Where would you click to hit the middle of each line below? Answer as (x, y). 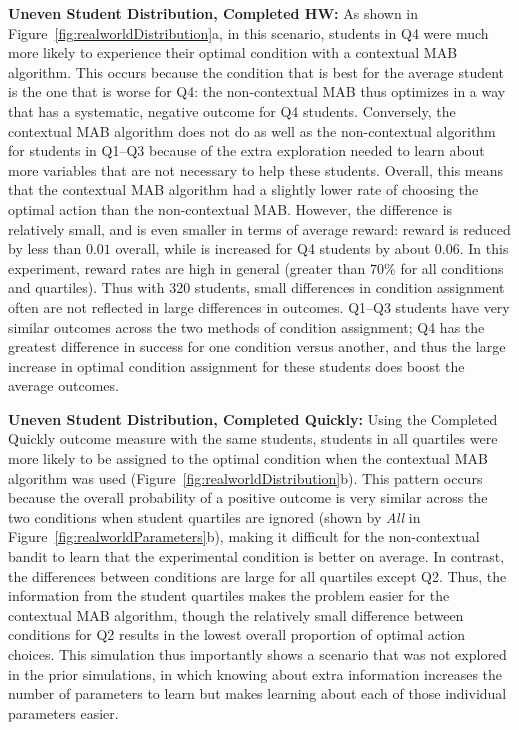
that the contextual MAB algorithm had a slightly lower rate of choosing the (243, 189)
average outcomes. (63, 385)
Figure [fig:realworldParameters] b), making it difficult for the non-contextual (244, 536)
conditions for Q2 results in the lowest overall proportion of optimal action (237, 634)
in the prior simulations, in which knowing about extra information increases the (255, 673)
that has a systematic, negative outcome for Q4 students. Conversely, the (232, 110)
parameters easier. (63, 712)
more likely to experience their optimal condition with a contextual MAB (233, 52)
